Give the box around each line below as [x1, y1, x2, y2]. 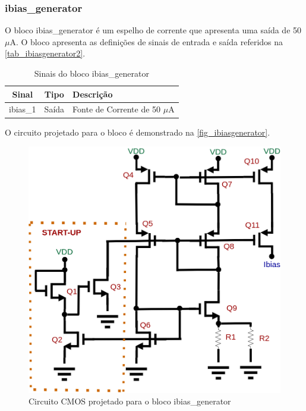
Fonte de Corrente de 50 [72, 103, 161, 115]
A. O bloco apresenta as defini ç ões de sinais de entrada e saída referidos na [10, 35, 283, 48]
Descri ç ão [72, 87, 113, 100]
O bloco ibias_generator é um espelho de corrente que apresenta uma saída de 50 [5, 24, 302, 36]
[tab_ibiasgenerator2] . [5, 47, 86, 59]
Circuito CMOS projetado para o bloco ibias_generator [29, 395, 231, 407]
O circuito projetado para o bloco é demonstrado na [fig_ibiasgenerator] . [5, 126, 270, 138]
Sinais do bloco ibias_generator [34, 67, 149, 79]
